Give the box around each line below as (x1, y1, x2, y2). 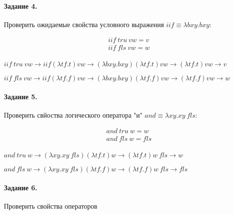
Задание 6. (4, 182, 37, 192)
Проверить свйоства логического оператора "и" (4, 110, 143, 120)
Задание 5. (4, 92, 37, 102)
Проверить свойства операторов (4, 200, 98, 211)
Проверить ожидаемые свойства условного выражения (4, 19, 164, 29)
